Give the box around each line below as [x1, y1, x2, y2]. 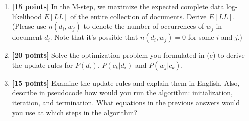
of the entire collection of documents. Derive [70, 11, 207, 21]
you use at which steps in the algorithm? [12, 107, 137, 117]
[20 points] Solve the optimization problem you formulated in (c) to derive [12, 50, 245, 60]
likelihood [12, 11, 42, 21]
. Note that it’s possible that [50, 32, 138, 42]
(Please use [12, 21, 46, 31]
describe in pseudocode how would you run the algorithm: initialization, [12, 87, 233, 98]
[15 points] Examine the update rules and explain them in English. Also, [12, 77, 240, 88]
